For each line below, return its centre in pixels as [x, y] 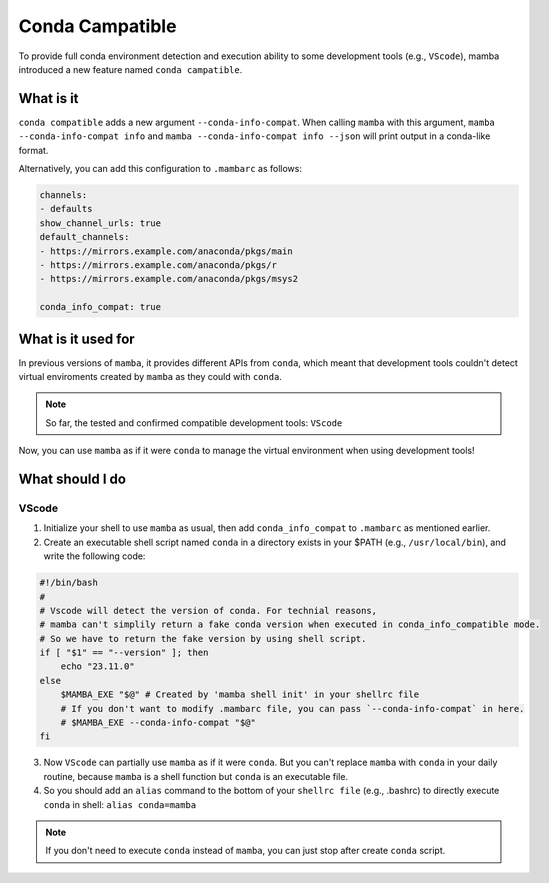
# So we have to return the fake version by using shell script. [203, 638]
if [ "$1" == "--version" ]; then [124, 653]
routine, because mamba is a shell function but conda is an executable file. [196, 776]
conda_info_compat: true [100, 307]
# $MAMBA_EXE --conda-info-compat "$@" [158, 723]
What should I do [72, 479]
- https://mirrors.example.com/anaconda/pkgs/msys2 [169, 279]
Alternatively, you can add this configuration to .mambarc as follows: [160, 169]
